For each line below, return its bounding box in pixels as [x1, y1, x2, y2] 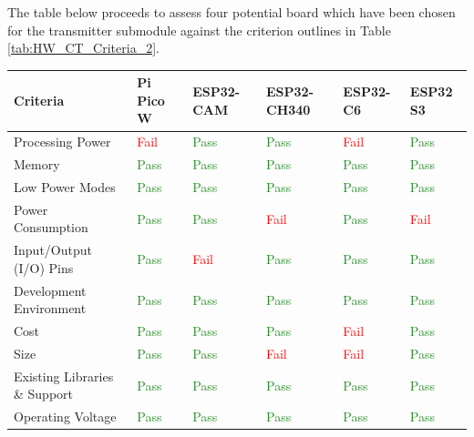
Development [14, 280, 87, 300]
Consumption [14, 218, 88, 237]
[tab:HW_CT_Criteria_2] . [7, 38, 160, 57]
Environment [14, 299, 87, 318]
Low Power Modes [14, 178, 116, 196]
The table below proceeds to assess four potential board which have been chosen [7, 3, 456, 21]
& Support [14, 384, 74, 403]
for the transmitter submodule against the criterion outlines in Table [7, 20, 391, 39]
